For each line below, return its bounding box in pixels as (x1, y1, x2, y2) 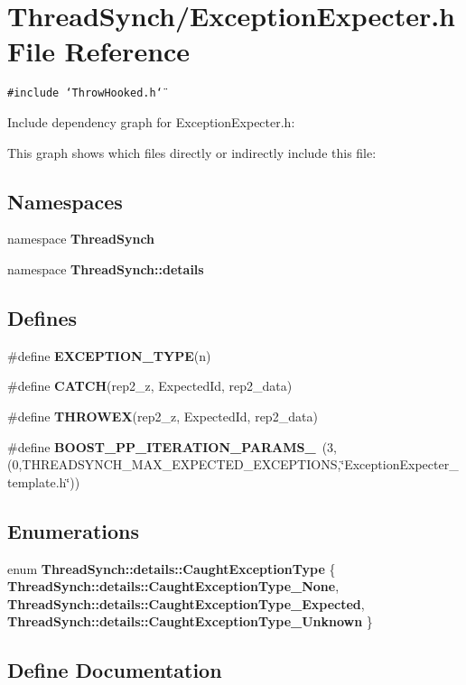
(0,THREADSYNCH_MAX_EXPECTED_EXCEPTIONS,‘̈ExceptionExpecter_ (7, 455, 459, 474)
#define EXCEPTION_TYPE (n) (7, 346, 211, 365)
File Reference (7, 32, 191, 69)
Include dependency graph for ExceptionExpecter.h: (7, 112, 295, 131)
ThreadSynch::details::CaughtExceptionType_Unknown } (7, 612, 373, 631)
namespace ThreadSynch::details (7, 259, 204, 278)
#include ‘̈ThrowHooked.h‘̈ (7, 87, 163, 100)
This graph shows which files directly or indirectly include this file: (7, 143, 377, 162)
